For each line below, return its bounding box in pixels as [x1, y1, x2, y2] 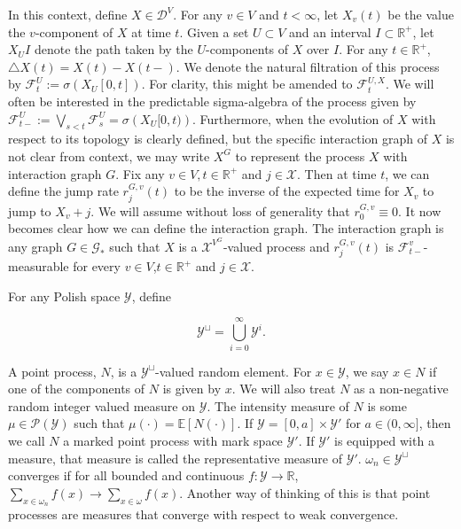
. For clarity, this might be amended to [141, 74, 353, 93]
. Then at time [297, 164, 377, 183]
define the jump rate [8, 182, 119, 200]
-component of [35, 22, 113, 41]
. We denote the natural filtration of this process [176, 57, 440, 75]
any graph [8, 237, 63, 255]
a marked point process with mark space [63, 431, 283, 449]
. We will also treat [231, 379, 336, 398]
